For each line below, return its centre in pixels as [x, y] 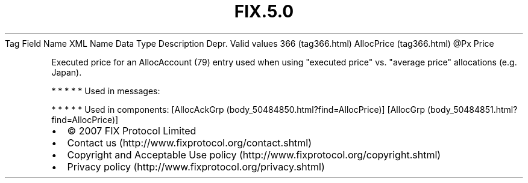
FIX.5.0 [264, 11]
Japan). [67, 72]
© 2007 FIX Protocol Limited [132, 130]
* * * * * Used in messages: [106, 91]
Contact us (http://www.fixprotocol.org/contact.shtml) [190, 142]
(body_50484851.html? [472, 109]
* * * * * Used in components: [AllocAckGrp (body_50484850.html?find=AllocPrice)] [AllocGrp [238, 109]
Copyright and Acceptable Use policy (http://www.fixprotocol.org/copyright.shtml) [254, 154]
